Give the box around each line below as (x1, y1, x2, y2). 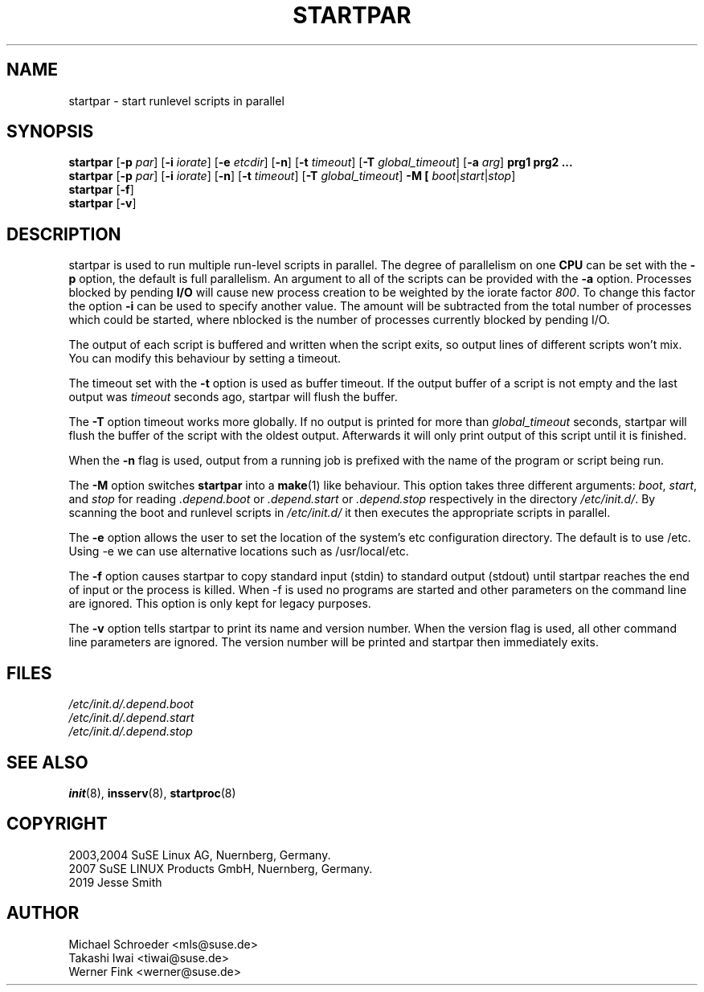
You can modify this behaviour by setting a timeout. (68, 351, 342, 366)
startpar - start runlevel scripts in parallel (68, 93, 284, 108)
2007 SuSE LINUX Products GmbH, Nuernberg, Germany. (68, 861, 373, 875)
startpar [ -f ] (68, 182, 134, 197)
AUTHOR (6, 903, 80, 924)
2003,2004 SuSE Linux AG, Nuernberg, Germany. (68, 847, 331, 862)
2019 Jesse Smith (68, 875, 162, 889)
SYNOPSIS (6, 121, 94, 142)
